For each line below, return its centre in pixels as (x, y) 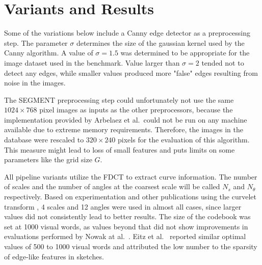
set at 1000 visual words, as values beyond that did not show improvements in (126, 226)
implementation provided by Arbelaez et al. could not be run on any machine (126, 119)
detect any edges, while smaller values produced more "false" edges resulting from (131, 72)
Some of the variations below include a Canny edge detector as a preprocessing (127, 33)
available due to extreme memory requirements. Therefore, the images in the (124, 129)
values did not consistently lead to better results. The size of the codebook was (127, 216)
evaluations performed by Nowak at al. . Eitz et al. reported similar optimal (125, 236)
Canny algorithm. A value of (49, 53)
